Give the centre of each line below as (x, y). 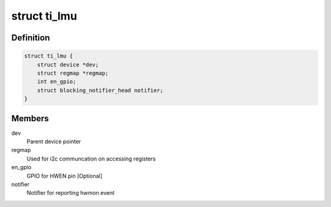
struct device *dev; (68, 65)
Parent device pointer (54, 141)
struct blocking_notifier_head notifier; (100, 90)
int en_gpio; (57, 82)
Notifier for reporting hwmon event (70, 193)
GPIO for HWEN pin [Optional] (64, 176)
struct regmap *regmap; (73, 73)
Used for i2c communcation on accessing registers (91, 159)
